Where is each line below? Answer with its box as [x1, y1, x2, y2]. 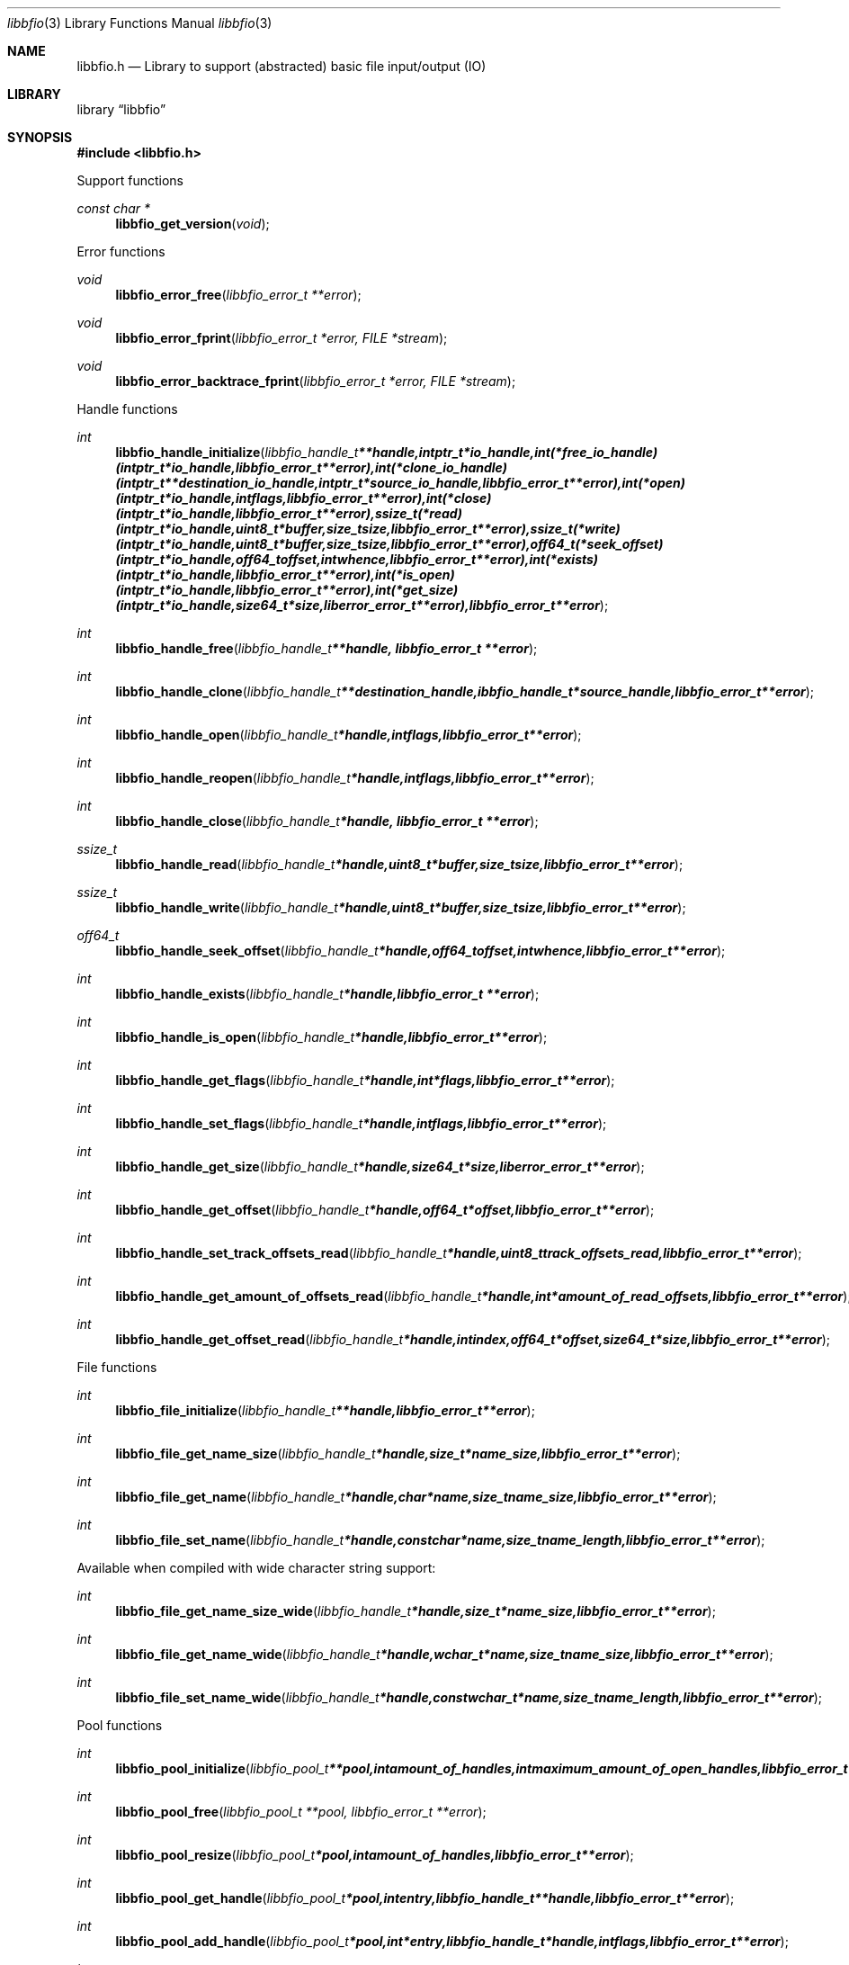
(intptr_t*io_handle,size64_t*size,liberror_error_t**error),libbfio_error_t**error [115, 597, 600, 613]
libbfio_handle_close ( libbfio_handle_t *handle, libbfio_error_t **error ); [115, 813, 539, 829]
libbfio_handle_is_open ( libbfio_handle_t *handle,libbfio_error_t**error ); [115, 1029, 548, 1045]
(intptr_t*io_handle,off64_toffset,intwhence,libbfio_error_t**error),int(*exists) [115, 552, 599, 567]
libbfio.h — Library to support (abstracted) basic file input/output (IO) [76, 58, 487, 74]
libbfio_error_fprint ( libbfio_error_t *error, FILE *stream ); [115, 330, 448, 345]
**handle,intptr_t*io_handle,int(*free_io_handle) [358, 444, 658, 460]
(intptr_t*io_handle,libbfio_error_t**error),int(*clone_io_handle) [115, 460, 507, 475]
